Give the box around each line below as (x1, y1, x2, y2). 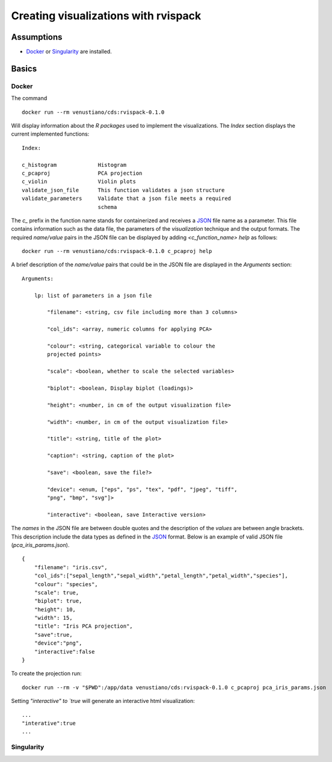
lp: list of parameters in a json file (34, 292, 152, 299)
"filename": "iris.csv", (34, 564, 108, 570)
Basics (11, 63, 37, 73)
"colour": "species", (34, 581, 99, 587)
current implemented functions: (11, 130, 90, 138)
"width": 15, (34, 614, 73, 622)
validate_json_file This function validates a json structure (22, 187, 225, 193)
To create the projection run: (11, 670, 82, 677)
